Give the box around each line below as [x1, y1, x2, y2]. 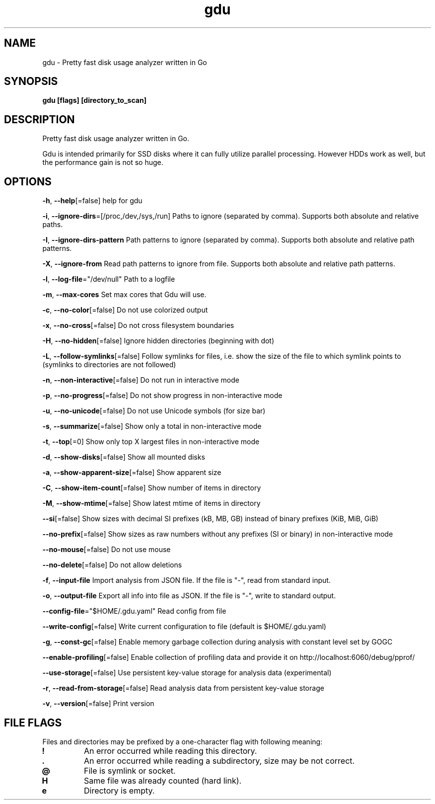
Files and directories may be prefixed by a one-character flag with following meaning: [42, 737, 323, 746]
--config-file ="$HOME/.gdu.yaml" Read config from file [42, 607, 226, 616]
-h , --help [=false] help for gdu [42, 196, 143, 205]
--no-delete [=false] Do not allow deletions [42, 561, 182, 569]
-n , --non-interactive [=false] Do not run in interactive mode [42, 376, 239, 385]
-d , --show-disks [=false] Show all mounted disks [42, 453, 205, 462]
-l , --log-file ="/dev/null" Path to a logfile [42, 275, 175, 284]
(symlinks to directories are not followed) [42, 360, 176, 369]
